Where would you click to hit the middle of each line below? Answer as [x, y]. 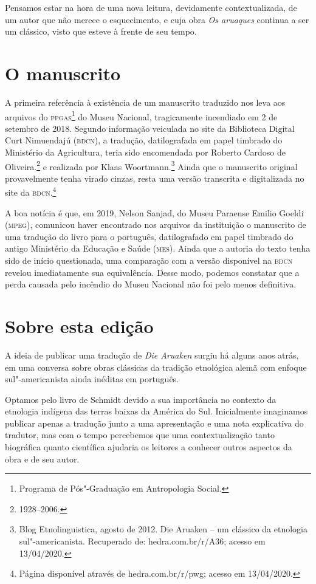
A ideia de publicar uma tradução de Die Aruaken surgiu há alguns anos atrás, [152, 355]
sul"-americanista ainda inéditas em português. [92, 379]
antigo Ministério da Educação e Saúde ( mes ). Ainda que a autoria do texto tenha [158, 248]
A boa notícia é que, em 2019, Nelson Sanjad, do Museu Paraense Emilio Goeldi [154, 212]
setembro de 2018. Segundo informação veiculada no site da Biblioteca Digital [150, 128]
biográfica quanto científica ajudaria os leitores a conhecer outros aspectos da [149, 447]
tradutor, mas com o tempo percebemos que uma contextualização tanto [140, 435]
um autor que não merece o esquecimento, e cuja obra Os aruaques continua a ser [157, 19]
